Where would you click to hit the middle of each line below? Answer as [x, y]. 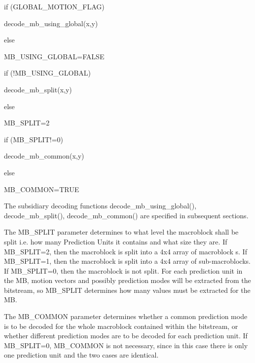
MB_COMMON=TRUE [42, 189]
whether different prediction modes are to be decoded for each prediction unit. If [126, 336]
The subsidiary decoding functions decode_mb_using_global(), [100, 206]
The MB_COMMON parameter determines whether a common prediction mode [126, 316]
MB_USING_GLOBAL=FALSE [54, 56]
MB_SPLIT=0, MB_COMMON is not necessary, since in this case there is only [126, 345]
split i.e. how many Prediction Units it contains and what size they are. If [116, 241]
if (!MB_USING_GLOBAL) [47, 73]
